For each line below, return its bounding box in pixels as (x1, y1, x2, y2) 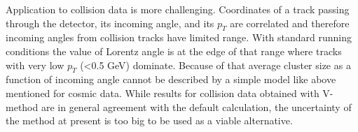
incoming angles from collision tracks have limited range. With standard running (6, 30, 352, 45)
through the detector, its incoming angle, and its (6, 15, 214, 30)
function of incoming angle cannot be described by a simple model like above (6, 72, 336, 87)
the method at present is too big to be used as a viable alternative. (6, 113, 293, 128)
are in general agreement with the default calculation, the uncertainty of (41, 99, 352, 114)
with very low (6, 57, 64, 72)
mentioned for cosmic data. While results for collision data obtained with (6, 85, 319, 100)
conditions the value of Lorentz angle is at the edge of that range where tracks (6, 43, 342, 58)
